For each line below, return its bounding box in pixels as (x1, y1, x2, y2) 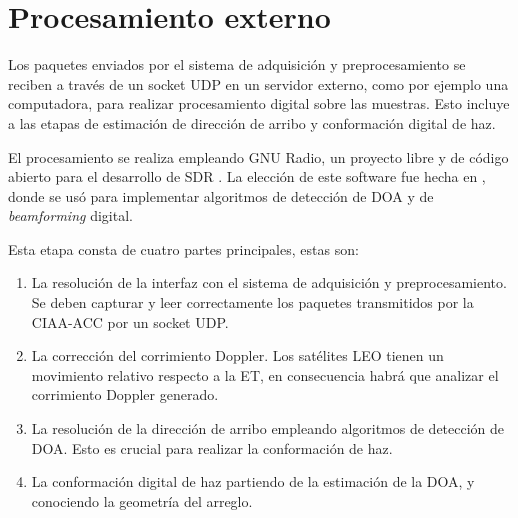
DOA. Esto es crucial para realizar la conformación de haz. (31, 437, 393, 458)
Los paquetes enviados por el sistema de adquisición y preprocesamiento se (8, 54, 466, 75)
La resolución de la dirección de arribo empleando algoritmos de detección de (31, 418, 505, 439)
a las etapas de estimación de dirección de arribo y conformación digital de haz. (8, 112, 496, 133)
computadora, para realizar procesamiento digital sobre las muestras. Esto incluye (8, 93, 510, 114)
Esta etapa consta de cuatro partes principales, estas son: (8, 238, 359, 259)
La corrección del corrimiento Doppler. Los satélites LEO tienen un (31, 345, 444, 366)
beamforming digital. (8, 205, 133, 226)
